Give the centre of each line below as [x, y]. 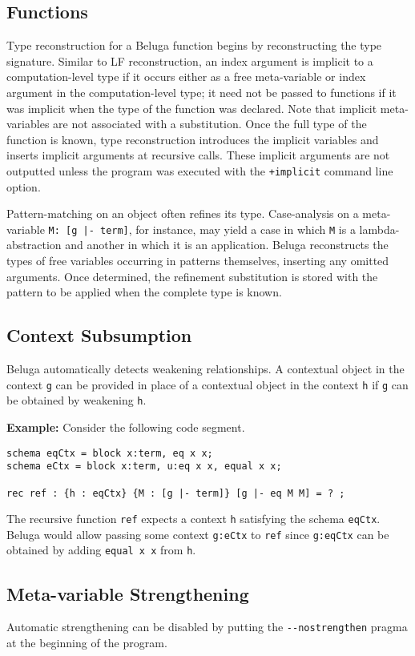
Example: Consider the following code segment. [126, 427]
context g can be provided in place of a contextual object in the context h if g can [207, 384]
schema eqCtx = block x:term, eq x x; [110, 453]
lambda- [379, 229]
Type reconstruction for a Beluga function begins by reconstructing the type [194, 45]
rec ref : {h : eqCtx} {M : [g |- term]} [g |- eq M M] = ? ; [176, 493]
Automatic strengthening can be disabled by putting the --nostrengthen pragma [207, 627]
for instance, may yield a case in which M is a [246, 229]
